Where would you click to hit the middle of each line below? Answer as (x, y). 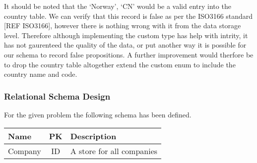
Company (25, 151)
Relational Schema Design (57, 96)
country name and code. (41, 74)
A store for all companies (114, 151)
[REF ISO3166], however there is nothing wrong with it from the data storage (123, 26)
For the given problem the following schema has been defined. (98, 114)
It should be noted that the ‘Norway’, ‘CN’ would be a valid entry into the (118, 6)
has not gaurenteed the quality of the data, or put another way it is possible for (125, 45)
